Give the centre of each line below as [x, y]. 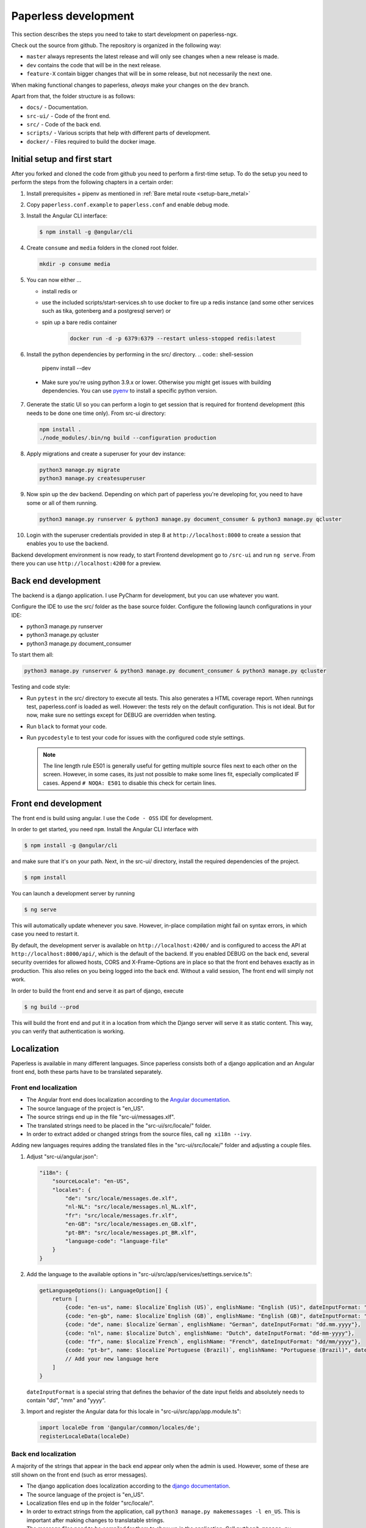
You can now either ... [54, 280]
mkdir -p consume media [75, 264]
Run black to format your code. [67, 726]
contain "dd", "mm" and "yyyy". [66, 1400]
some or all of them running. [62, 503]
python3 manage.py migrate [80, 470]
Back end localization [44, 1454]
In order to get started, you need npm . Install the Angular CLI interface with [105, 829]
